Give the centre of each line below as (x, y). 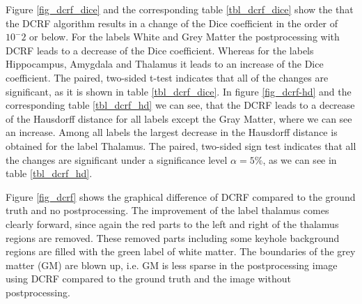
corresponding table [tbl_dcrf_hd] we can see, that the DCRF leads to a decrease (180, 105)
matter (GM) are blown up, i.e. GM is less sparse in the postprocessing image (172, 265)
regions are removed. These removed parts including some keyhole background (173, 237)
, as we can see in (300, 159)
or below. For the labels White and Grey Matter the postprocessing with (184, 37)
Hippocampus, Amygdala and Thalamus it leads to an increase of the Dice (165, 64)
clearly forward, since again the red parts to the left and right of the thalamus (172, 223)
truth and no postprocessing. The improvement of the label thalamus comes (167, 210)
